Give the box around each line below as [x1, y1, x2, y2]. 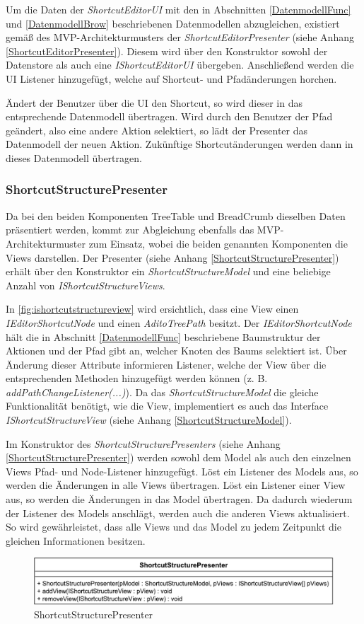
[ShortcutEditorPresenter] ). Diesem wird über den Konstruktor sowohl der [6, 43, 328, 58]
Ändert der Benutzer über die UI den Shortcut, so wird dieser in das [6, 95, 303, 110]
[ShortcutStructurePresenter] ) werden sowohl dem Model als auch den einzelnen [6, 450, 351, 465]
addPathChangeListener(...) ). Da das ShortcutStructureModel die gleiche [6, 384, 319, 399]
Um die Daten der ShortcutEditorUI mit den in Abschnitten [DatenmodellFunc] [6, 2, 351, 16]
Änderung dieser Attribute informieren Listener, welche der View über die [6, 357, 327, 371]
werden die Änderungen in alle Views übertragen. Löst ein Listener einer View [6, 478, 346, 492]
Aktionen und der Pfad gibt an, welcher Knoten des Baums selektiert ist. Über [6, 343, 347, 358]
